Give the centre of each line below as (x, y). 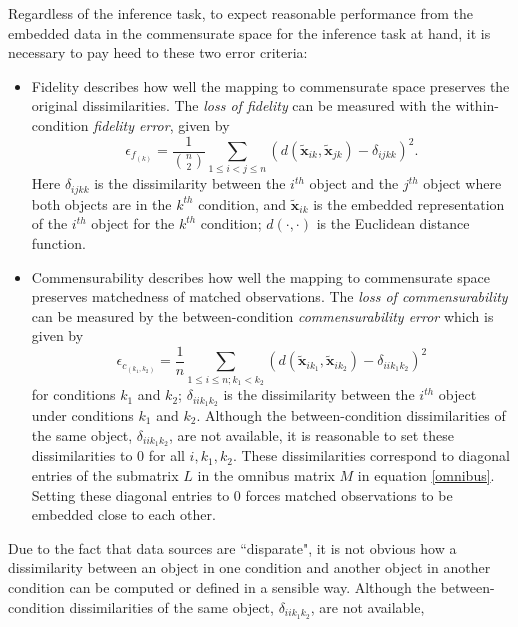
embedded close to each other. (123, 514)
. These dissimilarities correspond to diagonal (371, 455)
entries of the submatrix (105, 475)
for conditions (73, 394)
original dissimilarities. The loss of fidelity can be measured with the (241, 105)
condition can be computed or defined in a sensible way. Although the (222, 587)
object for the (133, 223)
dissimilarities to (82, 455)
